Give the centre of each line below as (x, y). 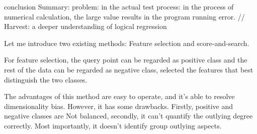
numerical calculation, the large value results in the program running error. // (124, 16)
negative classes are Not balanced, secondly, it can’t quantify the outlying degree (128, 116)
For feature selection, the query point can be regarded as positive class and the (126, 60)
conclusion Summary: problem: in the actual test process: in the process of (119, 6)
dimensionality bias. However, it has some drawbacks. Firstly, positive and (119, 106)
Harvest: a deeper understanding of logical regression (85, 26)
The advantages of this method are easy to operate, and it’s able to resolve (119, 96)
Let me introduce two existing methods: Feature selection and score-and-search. (127, 43)
